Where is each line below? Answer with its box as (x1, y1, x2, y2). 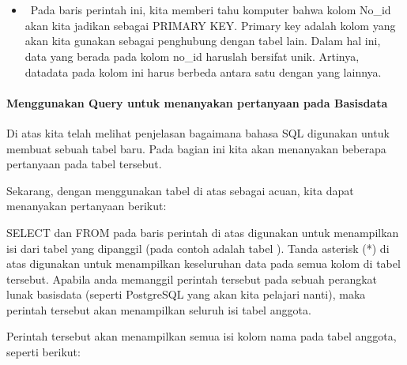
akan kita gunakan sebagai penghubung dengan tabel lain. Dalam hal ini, (24, 32, 381, 49)
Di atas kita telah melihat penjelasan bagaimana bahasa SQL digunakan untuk (6, 124, 390, 141)
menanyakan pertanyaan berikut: (6, 198, 167, 214)
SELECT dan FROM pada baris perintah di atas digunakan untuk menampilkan (6, 224, 399, 240)
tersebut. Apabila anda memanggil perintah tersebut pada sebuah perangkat (6, 270, 378, 287)
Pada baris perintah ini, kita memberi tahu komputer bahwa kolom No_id (30, 2, 391, 18)
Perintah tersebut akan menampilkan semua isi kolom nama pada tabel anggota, (6, 328, 397, 344)
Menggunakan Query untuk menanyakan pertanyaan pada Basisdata (6, 94, 388, 111)
